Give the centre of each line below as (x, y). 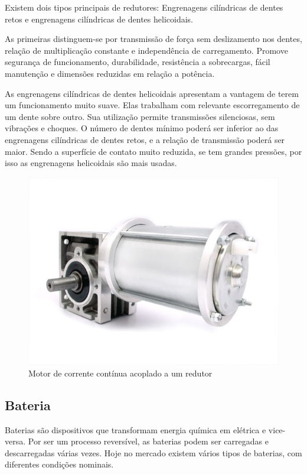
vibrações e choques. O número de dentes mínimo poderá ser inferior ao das (142, 128)
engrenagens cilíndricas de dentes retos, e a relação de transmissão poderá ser (145, 139)
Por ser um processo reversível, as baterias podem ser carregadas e (148, 441)
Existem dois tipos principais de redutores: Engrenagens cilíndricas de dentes (144, 7)
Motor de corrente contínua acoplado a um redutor (120, 373)
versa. (15, 441)
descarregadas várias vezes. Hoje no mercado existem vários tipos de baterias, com (153, 452)
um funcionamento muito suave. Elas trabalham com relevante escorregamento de (152, 105)
